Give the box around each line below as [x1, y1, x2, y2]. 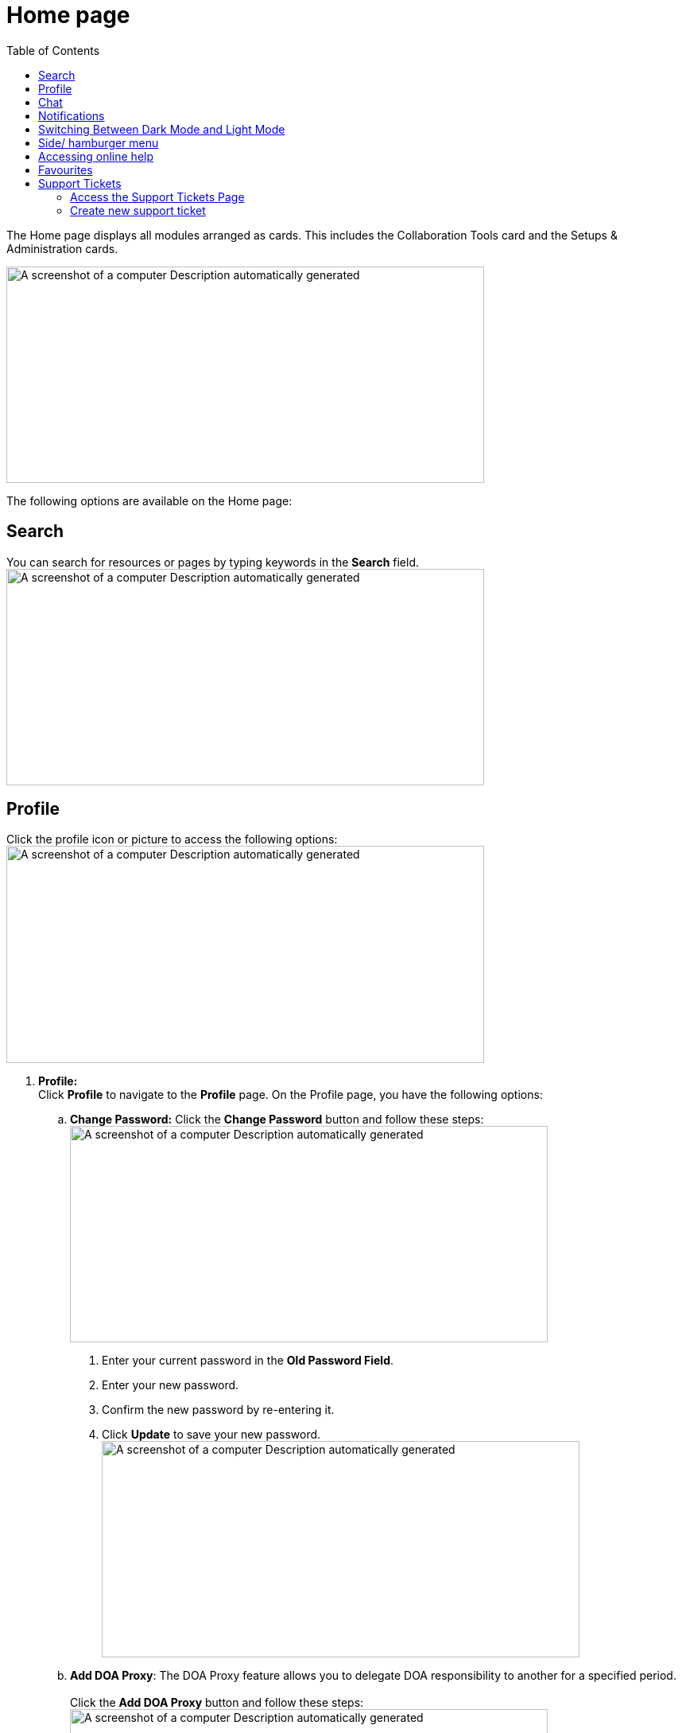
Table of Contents [6, 43, 100, 57]
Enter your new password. [102, 1378, 239, 1392]
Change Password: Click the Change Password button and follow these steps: [70, 1112, 484, 1127]
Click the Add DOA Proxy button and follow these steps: [70, 1696, 364, 1710]
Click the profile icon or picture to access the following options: [6, 832, 338, 847]
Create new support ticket [70, 203, 206, 217]
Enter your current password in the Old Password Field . [102, 1353, 394, 1368]
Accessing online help [38, 149, 154, 163]
